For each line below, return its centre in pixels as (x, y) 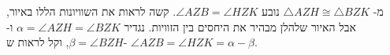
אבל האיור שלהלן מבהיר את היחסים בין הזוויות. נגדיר (240, 26)
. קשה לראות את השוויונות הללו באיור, (91, 11)
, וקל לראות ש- (67, 42)
